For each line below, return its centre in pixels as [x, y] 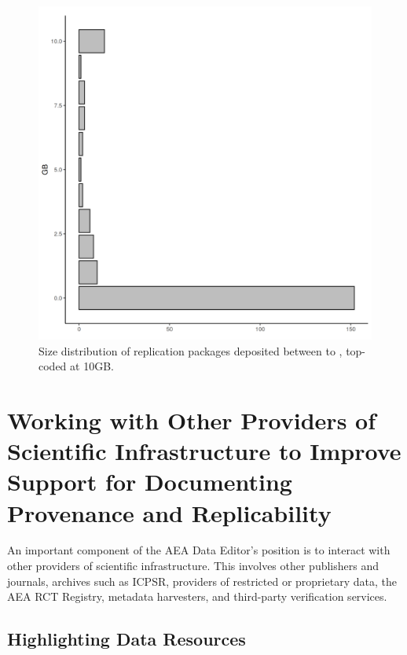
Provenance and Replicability [169, 512]
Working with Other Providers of [192, 419]
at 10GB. [92, 366]
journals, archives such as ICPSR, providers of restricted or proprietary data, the [202, 581]
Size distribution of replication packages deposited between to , [191, 350]
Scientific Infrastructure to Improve [204, 451]
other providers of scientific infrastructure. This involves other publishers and [193, 566]
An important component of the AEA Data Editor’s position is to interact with [199, 550]
